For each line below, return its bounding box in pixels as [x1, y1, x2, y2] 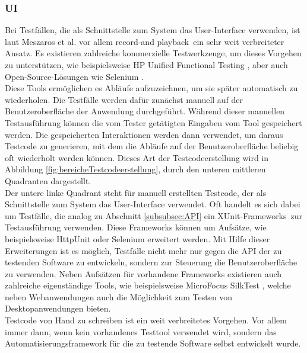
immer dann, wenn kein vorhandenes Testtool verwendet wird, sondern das [5, 325, 277, 338]
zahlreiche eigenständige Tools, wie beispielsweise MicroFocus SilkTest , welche [5, 279, 291, 291]
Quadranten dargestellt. [5, 174, 91, 187]
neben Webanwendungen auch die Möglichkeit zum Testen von [5, 290, 233, 303]
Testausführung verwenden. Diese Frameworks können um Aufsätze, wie [5, 221, 267, 233]
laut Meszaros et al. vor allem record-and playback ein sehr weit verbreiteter [5, 35, 284, 47]
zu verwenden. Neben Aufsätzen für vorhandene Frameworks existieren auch [5, 267, 282, 280]
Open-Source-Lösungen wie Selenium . [5, 70, 144, 82]
